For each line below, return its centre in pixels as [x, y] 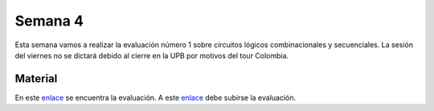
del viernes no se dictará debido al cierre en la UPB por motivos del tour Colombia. [152, 55]
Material [36, 79]
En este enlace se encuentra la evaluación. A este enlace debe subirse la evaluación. [156, 97]
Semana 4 [49, 21]
